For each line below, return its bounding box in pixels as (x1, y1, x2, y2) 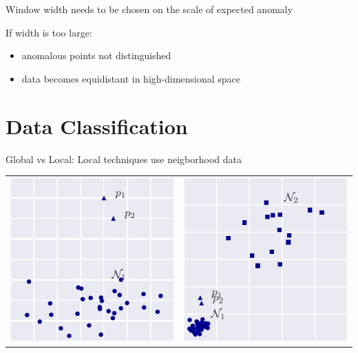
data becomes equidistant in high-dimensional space (21, 71, 241, 85)
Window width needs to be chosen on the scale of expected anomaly (6, 2, 293, 16)
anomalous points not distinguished (21, 48, 171, 63)
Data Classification (6, 111, 188, 140)
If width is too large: (6, 25, 92, 39)
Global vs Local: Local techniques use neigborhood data (6, 151, 242, 166)
